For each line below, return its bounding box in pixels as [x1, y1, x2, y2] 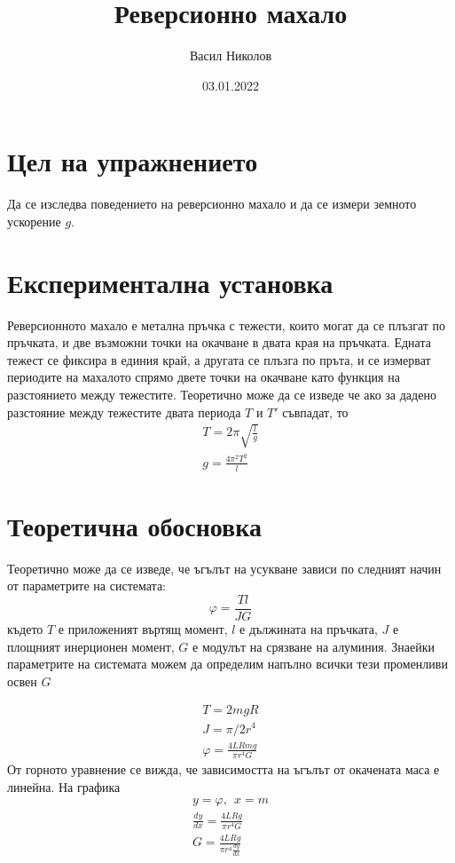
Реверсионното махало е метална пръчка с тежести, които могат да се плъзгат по [7, 315, 446, 334]
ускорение [7, 211, 61, 230]
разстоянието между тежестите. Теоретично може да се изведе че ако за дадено [7, 384, 436, 403]
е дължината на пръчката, [239, 620, 378, 638]
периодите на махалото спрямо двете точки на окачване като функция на [7, 368, 400, 386]
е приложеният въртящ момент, [58, 620, 228, 638]
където [7, 620, 43, 638]
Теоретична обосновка [7, 507, 262, 543]
